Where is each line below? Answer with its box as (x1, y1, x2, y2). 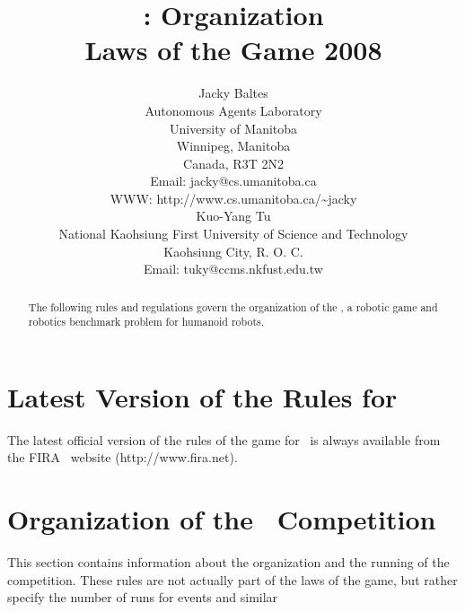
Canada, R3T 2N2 (183, 153, 284, 172)
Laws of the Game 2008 (84, 31, 382, 68)
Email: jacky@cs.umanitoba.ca (150, 171, 317, 190)
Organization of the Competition (7, 501, 436, 538)
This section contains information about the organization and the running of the (7, 553, 450, 572)
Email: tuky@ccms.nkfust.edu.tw (144, 259, 323, 278)
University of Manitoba (169, 118, 298, 137)
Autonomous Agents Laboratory (145, 101, 322, 119)
